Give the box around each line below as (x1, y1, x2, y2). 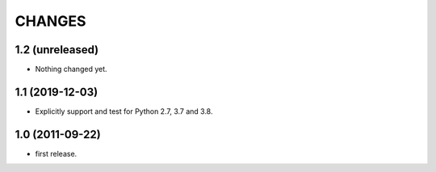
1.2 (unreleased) (15, 43, 99, 57)
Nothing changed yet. (35, 65, 108, 74)
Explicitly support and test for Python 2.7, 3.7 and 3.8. (35, 106, 213, 116)
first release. (35, 149, 78, 158)
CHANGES (15, 12, 86, 30)
